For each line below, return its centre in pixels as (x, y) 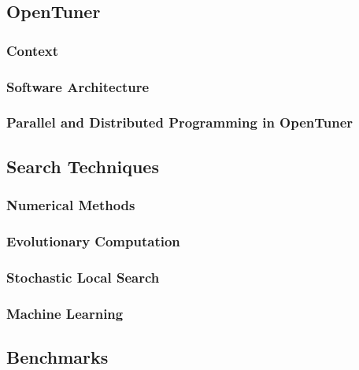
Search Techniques (83, 166)
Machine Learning (65, 313)
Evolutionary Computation (93, 240)
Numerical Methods (71, 205)
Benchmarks (57, 356)
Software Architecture (78, 86)
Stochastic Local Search (83, 277)
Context (33, 50)
